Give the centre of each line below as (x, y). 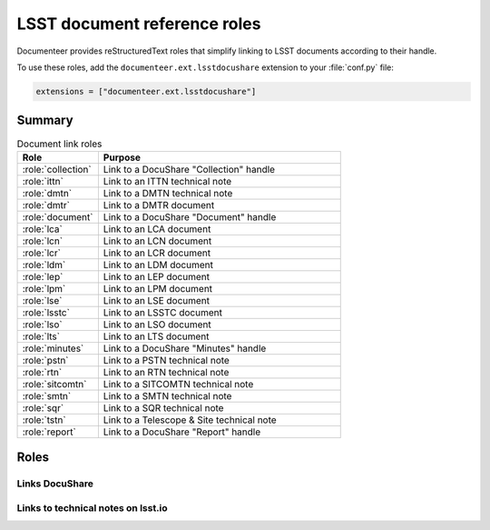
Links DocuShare (55, 484)
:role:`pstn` (45, 360)
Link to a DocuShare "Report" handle (182, 432)
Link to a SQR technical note (163, 407)
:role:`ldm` (44, 265)
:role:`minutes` (53, 348)
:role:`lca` (42, 229)
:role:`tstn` (44, 420)
